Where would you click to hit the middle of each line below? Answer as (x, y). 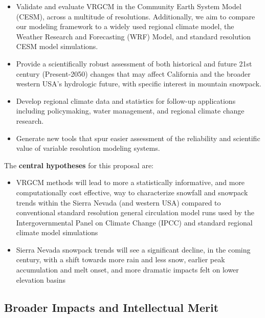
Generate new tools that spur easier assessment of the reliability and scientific (138, 138)
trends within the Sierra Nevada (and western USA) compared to (118, 202)
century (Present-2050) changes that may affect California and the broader (133, 73)
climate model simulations (57, 232)
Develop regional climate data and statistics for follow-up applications (126, 100)
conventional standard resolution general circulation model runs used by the (135, 212)
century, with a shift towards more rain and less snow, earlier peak (120, 259)
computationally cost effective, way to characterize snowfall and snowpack (132, 192)
